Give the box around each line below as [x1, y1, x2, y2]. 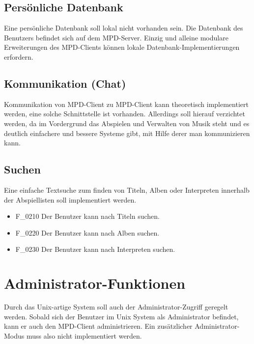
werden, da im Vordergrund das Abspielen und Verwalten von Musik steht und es [4, 118, 250, 128]
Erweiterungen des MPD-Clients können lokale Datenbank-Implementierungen [4, 42, 240, 52]
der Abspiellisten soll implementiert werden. [4, 194, 137, 205]
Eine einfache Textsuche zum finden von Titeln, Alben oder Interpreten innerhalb [4, 184, 250, 195]
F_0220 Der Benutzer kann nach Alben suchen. [15, 227, 160, 238]
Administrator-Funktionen [4, 273, 186, 293]
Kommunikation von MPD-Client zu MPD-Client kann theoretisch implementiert [4, 99, 249, 109]
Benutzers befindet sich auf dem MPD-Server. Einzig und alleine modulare [4, 32, 228, 42]
